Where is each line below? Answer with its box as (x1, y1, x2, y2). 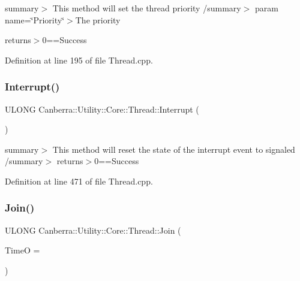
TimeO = (5, 244, 40, 256)
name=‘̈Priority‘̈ (5, 13, 65, 26)
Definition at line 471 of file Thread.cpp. (5, 174, 153, 187)
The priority (75, 13, 121, 26)
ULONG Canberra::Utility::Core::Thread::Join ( (5, 223, 181, 236)
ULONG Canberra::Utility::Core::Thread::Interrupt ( (5, 102, 199, 115)
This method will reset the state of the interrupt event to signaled (52, 143, 295, 155)
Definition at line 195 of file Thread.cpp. (5, 53, 153, 66)
